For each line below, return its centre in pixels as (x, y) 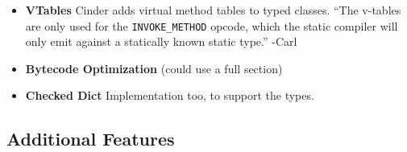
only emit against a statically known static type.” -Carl (161, 41)
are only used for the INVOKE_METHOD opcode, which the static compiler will (212, 25)
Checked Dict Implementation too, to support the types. (170, 95)
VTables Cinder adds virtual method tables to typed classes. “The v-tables (213, 10)
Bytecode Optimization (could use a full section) (154, 68)
